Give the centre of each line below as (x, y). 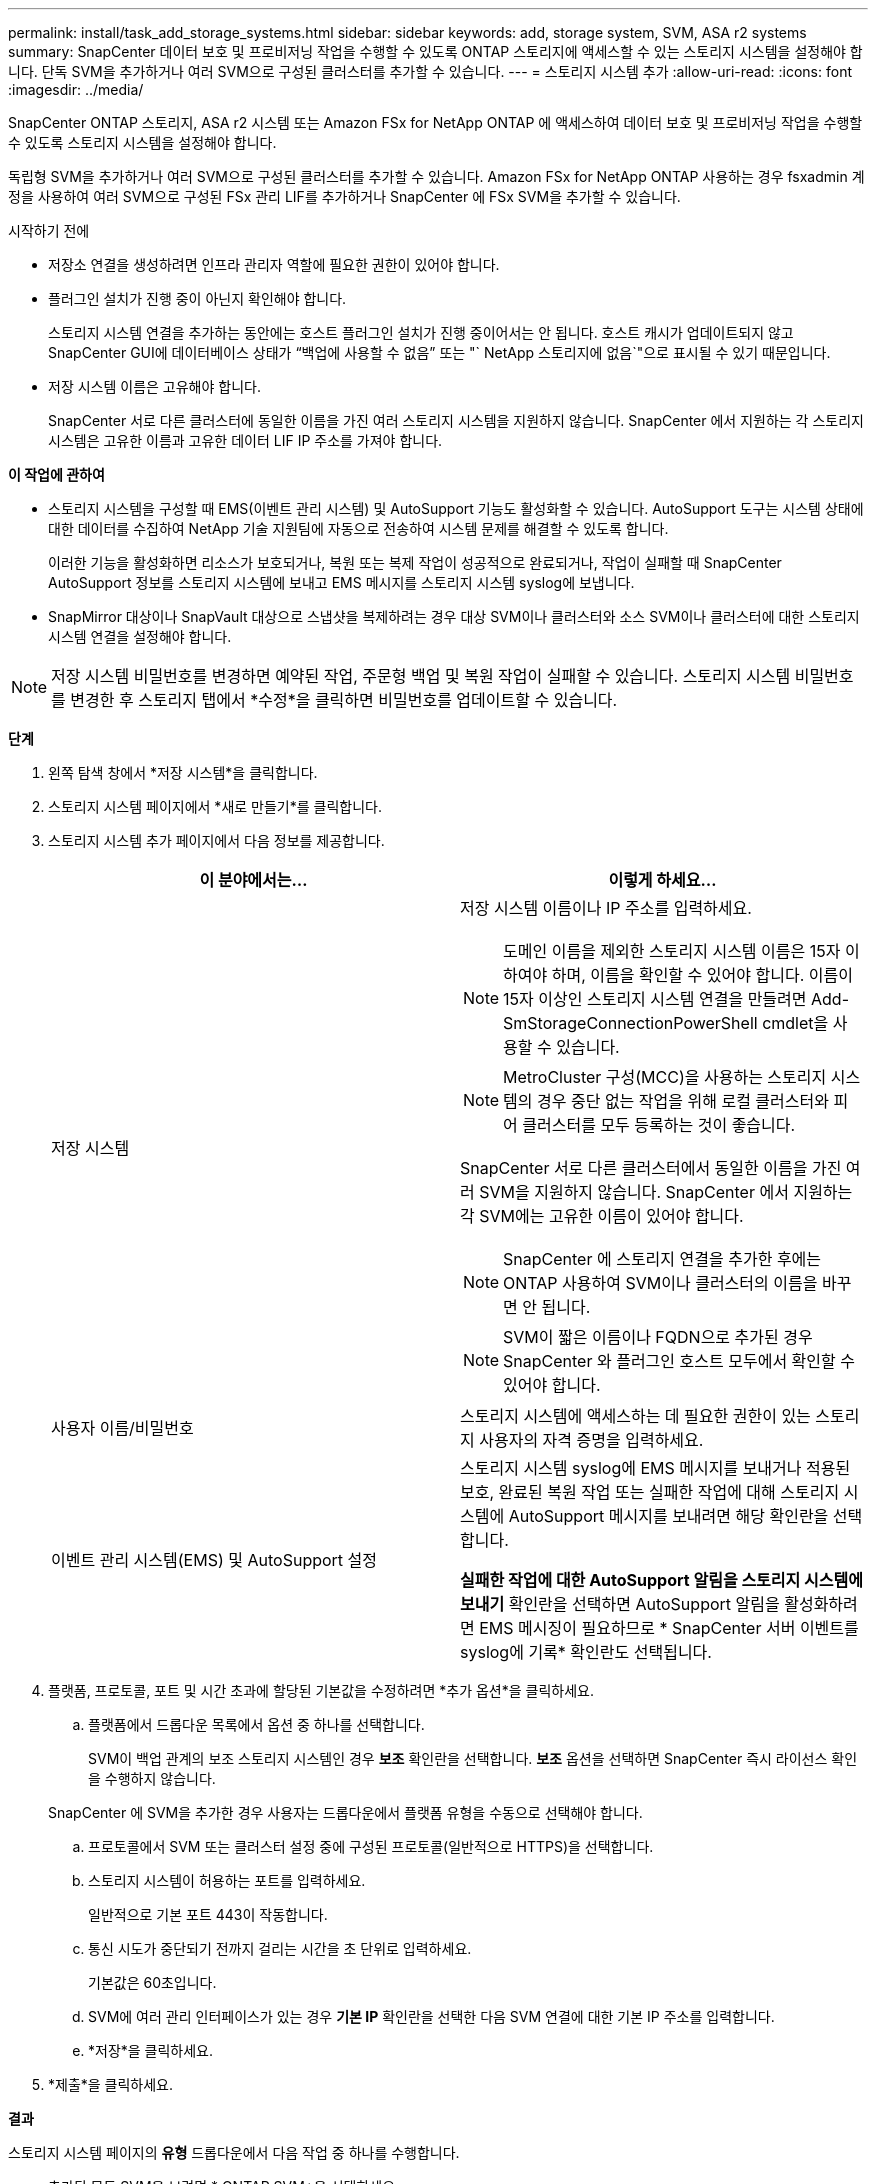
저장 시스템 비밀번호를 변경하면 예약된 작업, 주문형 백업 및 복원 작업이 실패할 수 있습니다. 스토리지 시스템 (421, 676)
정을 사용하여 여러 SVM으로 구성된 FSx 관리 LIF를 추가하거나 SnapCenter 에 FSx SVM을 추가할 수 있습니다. (344, 196)
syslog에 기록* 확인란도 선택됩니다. (586, 1652)
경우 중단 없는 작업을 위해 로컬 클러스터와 (683, 1101)
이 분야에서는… (253, 880)
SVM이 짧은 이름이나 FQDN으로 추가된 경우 (658, 1337)
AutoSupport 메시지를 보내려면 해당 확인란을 (668, 1516)
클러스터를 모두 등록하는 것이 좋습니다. (659, 1125)
